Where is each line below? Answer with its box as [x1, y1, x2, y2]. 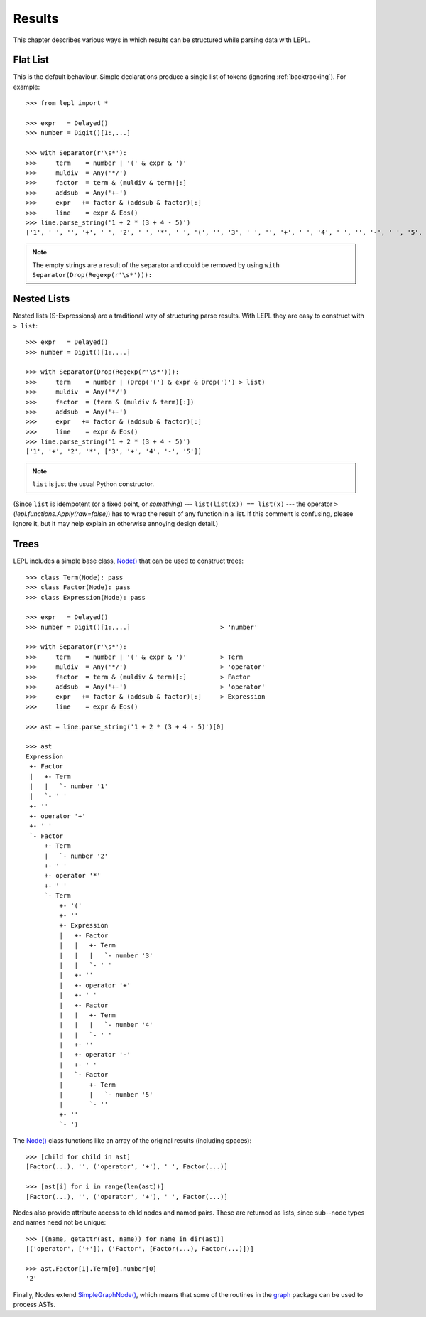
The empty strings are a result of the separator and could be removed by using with [32, 261, 280, 269]
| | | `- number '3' [59, 951, 153, 959]
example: [13, 82, 40, 91]
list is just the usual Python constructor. [32, 480, 154, 488]
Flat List [13, 54, 49, 66]
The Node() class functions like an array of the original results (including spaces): [13, 1136, 252, 1144]
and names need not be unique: [13, 1218, 106, 1227]
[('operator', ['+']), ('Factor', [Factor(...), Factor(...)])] [26, 1245, 255, 1253]
